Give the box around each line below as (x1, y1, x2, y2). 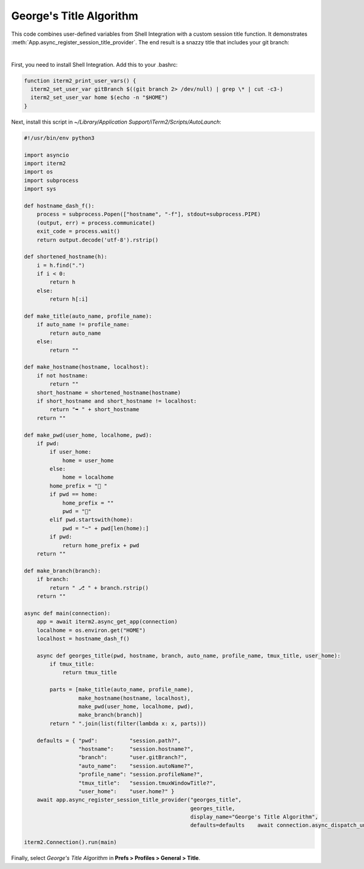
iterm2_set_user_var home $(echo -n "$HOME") (30, 94, 168, 101)
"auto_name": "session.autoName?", (78, 762, 194, 770)
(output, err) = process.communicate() (36, 219, 156, 226)
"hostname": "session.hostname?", (78, 745, 194, 752)
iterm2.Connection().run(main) (24, 839, 118, 846)
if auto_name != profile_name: (36, 321, 130, 328)
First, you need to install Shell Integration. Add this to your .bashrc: (11, 61, 178, 68)
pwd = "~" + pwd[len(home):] (62, 525, 149, 532)
